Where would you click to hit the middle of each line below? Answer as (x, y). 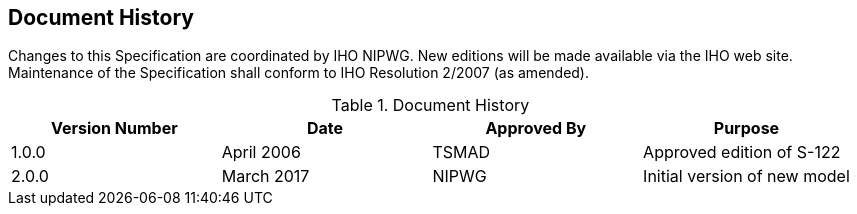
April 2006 (261, 152)
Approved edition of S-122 (742, 152)
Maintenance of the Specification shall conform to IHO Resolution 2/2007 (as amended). (299, 73)
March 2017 (265, 176)
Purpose (746, 128)
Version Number (114, 128)
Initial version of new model (746, 176)
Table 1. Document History (430, 105)
